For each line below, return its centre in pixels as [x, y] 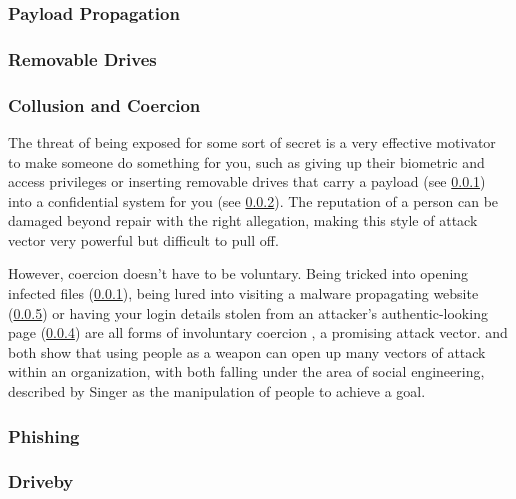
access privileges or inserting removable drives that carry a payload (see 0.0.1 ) [247, 181]
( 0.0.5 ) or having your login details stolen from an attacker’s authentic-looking [248, 312]
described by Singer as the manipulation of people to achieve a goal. [217, 391]
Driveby [41, 481]
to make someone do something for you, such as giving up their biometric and [246, 161]
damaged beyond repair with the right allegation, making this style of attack [243, 220]
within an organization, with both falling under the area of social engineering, [246, 371]
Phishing [44, 435]
